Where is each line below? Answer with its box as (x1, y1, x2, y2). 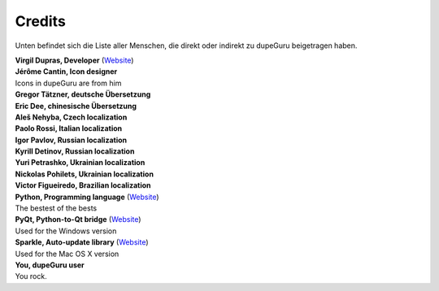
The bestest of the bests (15, 203, 98, 213)
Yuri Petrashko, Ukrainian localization (15, 158, 146, 167)
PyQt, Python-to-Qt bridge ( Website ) (15, 215, 141, 224)
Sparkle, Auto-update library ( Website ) (15, 237, 150, 247)
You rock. (15, 271, 48, 281)
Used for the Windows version (15, 226, 117, 236)
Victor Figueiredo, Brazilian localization (15, 180, 151, 190)
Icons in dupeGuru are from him (15, 78, 122, 88)
